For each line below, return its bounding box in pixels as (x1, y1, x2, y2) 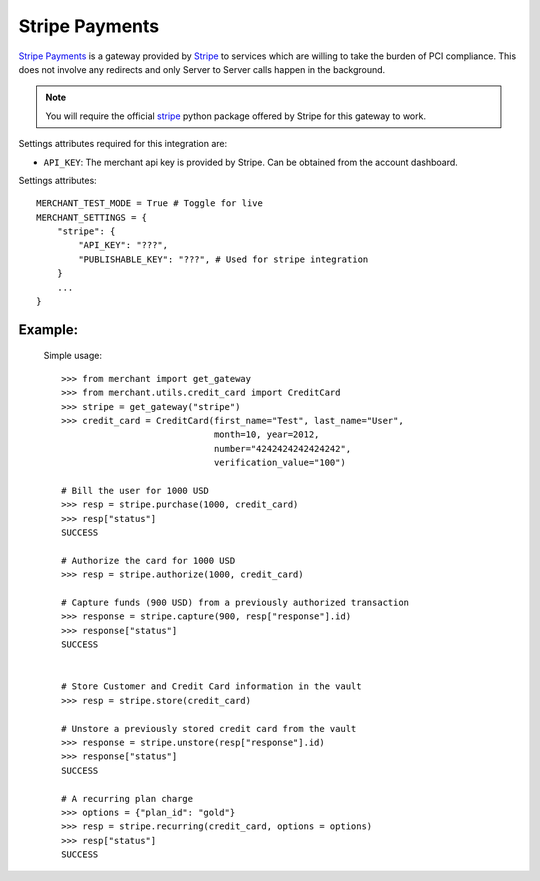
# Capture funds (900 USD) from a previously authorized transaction (61, 597, 410, 609)
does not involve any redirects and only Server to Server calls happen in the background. (18, 63, 386, 75)
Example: (18, 321, 79, 338)
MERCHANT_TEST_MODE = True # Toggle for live (36, 198, 264, 209)
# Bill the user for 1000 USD (61, 485, 210, 496)
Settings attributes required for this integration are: (18, 138, 228, 150)
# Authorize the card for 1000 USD (61, 555, 236, 566)
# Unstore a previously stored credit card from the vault (61, 723, 357, 734)
